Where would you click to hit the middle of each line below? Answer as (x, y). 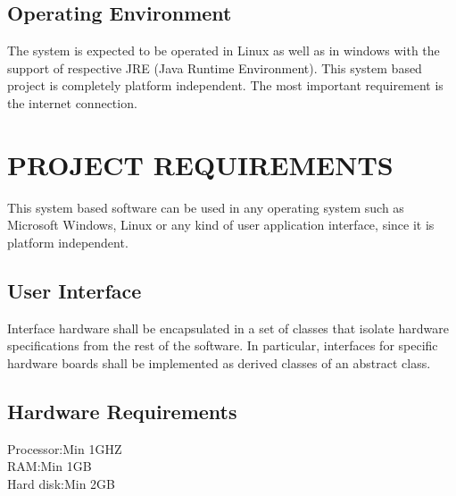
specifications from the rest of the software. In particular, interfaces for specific (223, 345)
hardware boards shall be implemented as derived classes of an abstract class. (219, 362)
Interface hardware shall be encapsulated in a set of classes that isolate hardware (228, 328)
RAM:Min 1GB (50, 466)
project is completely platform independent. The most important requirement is (225, 85)
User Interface (75, 290)
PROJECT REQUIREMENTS (200, 164)
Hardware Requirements (122, 411)
